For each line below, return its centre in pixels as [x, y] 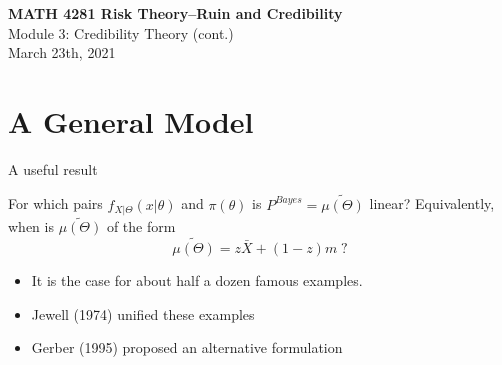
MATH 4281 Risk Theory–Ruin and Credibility [175, 12]
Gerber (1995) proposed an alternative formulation [187, 347]
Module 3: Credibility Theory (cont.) [121, 32]
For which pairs [55, 203]
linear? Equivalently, [432, 203]
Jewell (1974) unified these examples [143, 313]
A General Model [131, 120]
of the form [141, 226]
